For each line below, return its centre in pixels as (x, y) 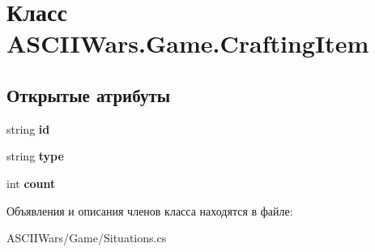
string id (28, 128)
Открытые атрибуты (89, 94)
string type (35, 156)
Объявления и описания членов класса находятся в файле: (150, 210)
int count (31, 183)
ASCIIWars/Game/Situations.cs (87, 238)
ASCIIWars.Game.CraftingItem (188, 43)
